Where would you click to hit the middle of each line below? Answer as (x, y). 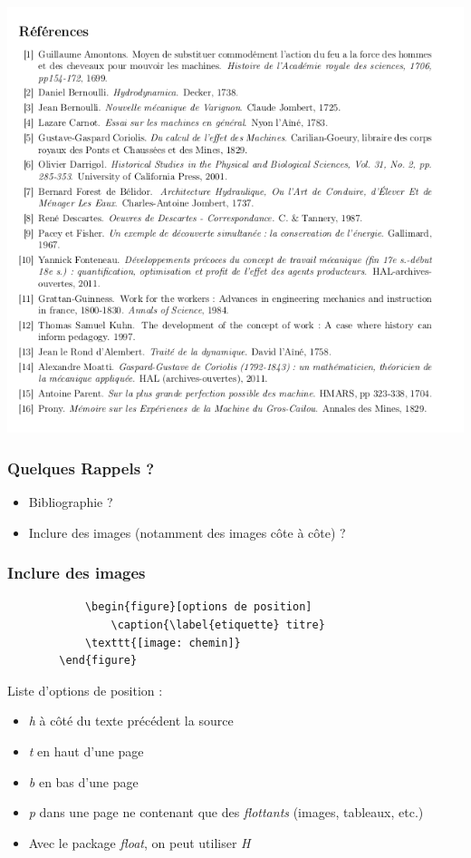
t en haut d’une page (86, 751)
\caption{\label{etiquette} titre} (218, 624)
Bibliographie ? (71, 501)
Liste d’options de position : (85, 690)
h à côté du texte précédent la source (131, 721)
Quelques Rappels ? (81, 468)
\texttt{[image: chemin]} (163, 643)
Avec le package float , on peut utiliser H (139, 842)
